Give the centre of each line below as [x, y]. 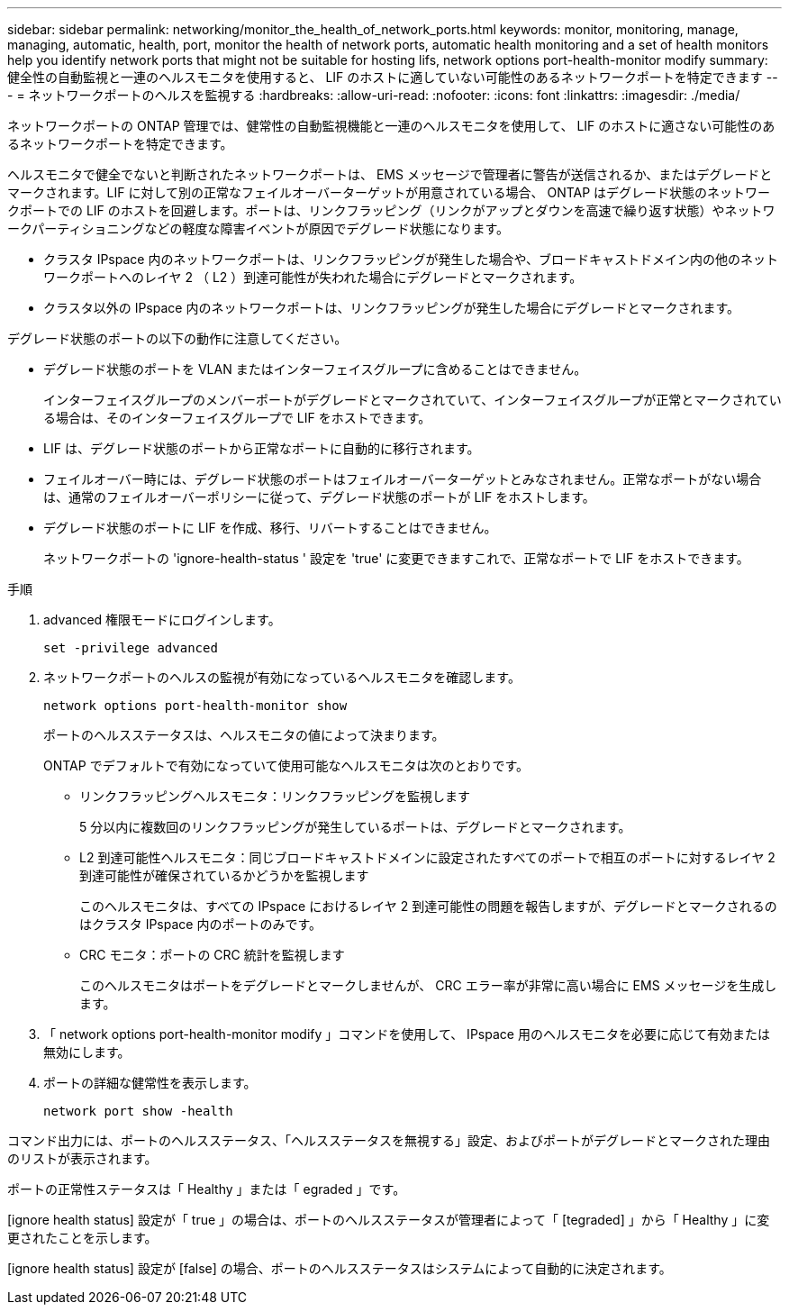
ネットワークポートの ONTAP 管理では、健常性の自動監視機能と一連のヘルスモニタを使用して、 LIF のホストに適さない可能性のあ [391, 126]
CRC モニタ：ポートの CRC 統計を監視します [212, 955]
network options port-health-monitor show [195, 706]
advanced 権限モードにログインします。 [162, 620]
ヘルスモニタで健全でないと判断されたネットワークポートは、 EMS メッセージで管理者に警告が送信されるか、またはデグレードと [390, 174]
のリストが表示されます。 [82, 1158]
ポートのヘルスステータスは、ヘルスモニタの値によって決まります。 [244, 735]
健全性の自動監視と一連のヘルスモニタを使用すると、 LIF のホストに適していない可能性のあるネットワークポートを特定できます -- [393, 77]
